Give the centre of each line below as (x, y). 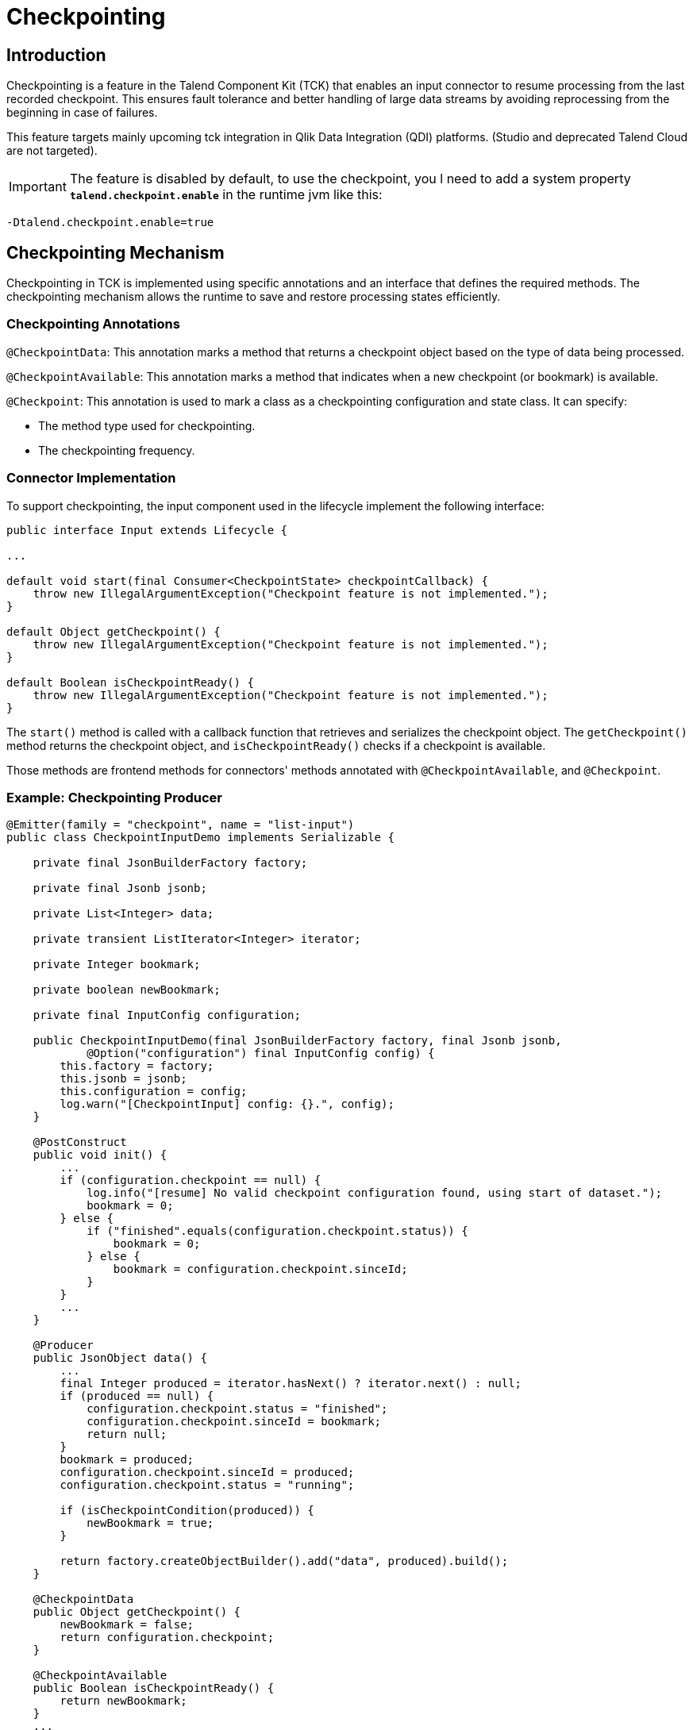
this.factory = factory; (137, 1066)
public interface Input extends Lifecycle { (147, 530)
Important (38, 187)
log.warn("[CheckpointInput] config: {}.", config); (227, 1104)
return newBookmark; (123, 1701)
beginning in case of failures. (82, 113)
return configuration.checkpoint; (167, 1638)
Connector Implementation (91, 478)
